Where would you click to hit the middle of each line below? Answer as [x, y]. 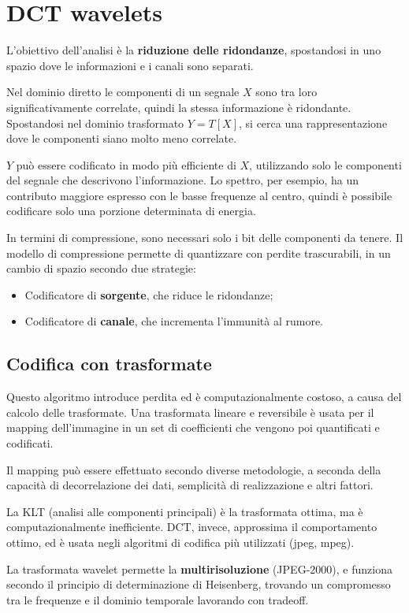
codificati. [30, 443]
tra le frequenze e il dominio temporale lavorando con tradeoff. [158, 599]
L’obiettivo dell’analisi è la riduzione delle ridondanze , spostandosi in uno [194, 50]
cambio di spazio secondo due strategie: [101, 268]
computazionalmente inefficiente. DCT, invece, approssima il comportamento [192, 527]
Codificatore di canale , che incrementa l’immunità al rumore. [174, 321]
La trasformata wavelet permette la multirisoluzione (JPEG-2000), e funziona [199, 568]
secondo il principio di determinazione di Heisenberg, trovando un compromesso [199, 584]
